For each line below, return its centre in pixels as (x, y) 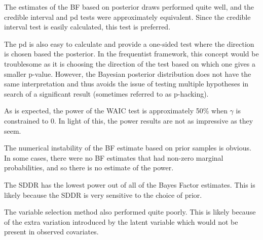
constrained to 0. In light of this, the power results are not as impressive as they (129, 120)
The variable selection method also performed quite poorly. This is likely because (130, 212)
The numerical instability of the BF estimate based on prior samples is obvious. (128, 148)
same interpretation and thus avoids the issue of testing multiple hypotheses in (126, 84)
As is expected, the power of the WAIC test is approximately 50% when (116, 111)
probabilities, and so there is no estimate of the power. (89, 168)
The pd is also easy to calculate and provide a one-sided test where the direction (129, 43)
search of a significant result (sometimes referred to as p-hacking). (106, 93)
